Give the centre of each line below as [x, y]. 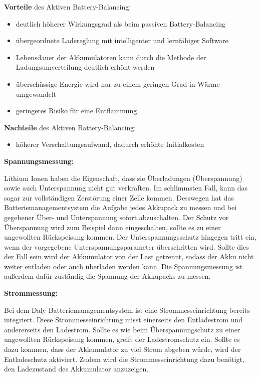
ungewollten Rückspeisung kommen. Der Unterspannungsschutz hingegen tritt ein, [130, 237]
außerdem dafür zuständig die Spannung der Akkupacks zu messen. [107, 276]
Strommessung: [31, 293]
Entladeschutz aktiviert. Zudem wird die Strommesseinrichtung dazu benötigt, [124, 359]
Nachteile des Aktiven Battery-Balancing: [70, 127]
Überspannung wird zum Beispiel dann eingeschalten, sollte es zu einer [112, 227]
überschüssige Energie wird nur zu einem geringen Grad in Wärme [118, 83]
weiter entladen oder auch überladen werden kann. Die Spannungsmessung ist [123, 266]
